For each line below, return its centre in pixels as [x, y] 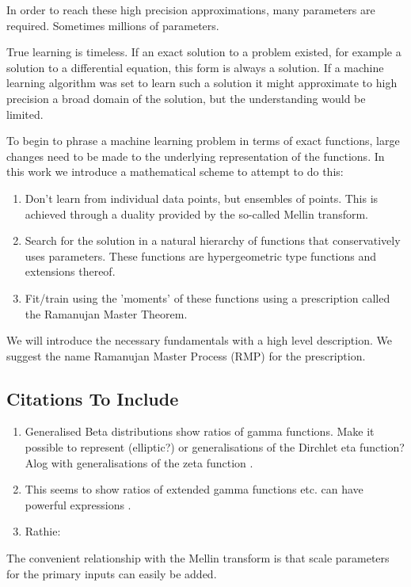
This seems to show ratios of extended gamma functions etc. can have [194, 489]
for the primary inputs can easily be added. [112, 573]
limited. [25, 114]
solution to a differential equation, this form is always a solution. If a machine [195, 67]
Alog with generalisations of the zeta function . [139, 462]
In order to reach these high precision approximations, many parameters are [191, 10]
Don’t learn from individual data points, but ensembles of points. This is [202, 198]
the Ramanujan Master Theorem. [106, 313]
